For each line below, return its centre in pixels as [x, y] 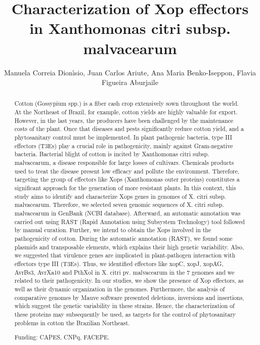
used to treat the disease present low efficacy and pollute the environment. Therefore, [127, 171]
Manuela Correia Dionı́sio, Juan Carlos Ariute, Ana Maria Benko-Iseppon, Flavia [130, 72]
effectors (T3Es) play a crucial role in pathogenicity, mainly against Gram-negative [124, 145]
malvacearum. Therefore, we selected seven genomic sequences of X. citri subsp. [119, 205]
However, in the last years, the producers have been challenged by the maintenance [124, 120]
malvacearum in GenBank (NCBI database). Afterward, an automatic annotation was [127, 213]
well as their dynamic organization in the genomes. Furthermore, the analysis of [120, 289]
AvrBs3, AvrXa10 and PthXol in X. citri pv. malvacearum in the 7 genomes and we [124, 272]
